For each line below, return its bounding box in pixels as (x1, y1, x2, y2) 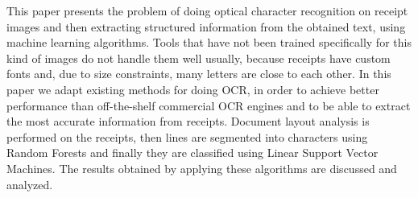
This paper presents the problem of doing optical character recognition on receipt (6, 2, 408, 19)
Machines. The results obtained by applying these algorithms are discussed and (6, 159, 397, 176)
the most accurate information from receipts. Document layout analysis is (6, 113, 370, 130)
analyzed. (6, 175, 53, 192)
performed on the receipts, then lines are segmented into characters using (6, 128, 368, 145)
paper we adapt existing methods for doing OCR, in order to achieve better (6, 80, 379, 97)
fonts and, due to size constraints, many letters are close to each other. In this (6, 65, 391, 82)
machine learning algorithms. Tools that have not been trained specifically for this (6, 34, 412, 51)
